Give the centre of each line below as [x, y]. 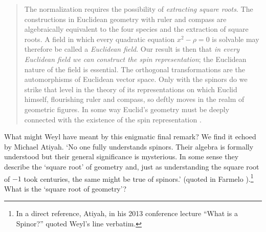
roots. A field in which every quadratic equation [99, 39]
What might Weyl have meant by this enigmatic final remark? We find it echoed [130, 136]
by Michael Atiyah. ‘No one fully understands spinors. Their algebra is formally [129, 146]
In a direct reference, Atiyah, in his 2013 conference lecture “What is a [127, 213]
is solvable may [236, 39]
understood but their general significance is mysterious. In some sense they [121, 156]
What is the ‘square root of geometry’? [65, 188]
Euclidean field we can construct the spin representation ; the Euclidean [135, 59]
